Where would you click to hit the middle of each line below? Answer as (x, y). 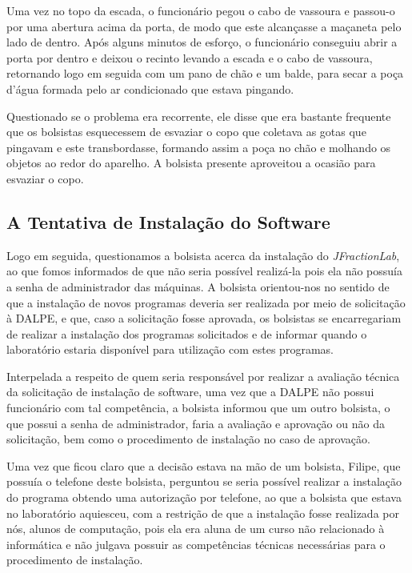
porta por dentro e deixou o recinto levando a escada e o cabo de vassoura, (190, 57)
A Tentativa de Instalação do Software (168, 221)
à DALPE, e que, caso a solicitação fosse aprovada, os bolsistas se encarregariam (204, 318)
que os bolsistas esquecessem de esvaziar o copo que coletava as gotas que (186, 132)
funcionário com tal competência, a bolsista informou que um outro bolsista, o (198, 408)
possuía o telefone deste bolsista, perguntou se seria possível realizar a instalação (204, 481)
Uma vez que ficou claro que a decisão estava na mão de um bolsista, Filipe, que (204, 465)
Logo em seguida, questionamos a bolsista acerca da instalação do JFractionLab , (203, 255)
